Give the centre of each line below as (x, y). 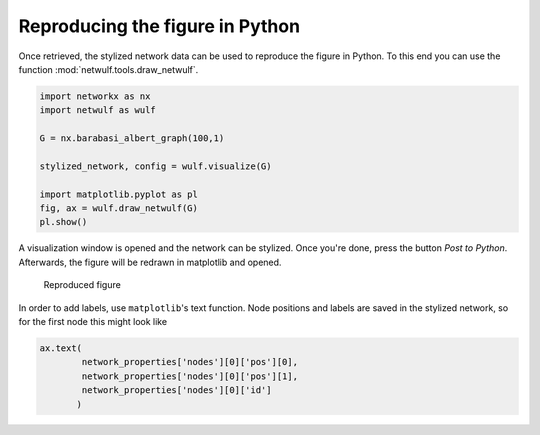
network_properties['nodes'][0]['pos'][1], (190, 376)
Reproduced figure (82, 285)
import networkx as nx (95, 96)
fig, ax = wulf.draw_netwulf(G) (119, 208)
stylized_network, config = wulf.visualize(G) (155, 166)
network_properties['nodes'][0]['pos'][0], (190, 362)
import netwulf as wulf (98, 110)
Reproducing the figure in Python (159, 26)
